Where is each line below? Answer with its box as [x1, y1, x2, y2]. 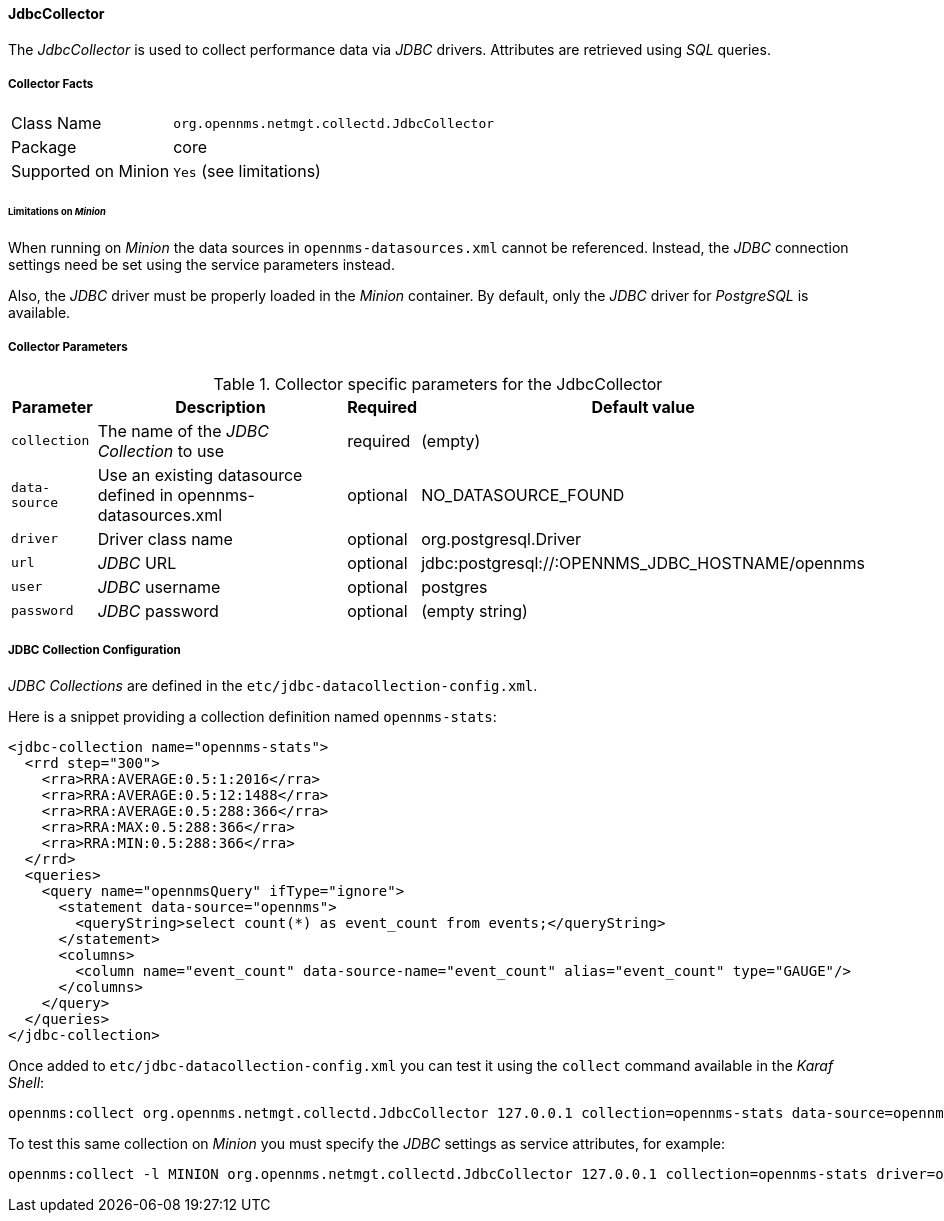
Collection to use [97, 440, 225, 461]
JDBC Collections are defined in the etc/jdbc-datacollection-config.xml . [8, 676, 538, 694]
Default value [591, 396, 695, 417]
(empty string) [421, 600, 528, 621]
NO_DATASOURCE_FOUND [421, 484, 625, 505]
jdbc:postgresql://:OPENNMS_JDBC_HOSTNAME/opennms [421, 552, 865, 573]
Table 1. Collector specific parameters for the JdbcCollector [213, 373, 663, 394]
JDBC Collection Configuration [8, 643, 181, 658]
